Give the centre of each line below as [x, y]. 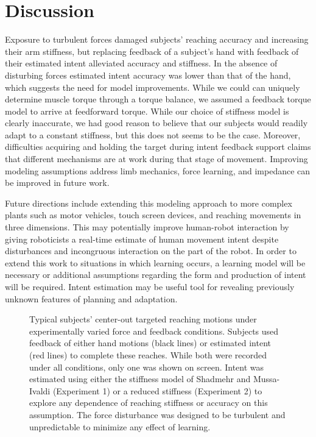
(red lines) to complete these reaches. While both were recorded [148, 354]
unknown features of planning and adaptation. [91, 298]
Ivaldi [40, 390]
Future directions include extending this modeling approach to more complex [149, 203]
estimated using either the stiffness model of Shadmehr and [140, 379]
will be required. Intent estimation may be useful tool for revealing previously [150, 286]
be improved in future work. [57, 183]
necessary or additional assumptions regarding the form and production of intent [156, 275]
